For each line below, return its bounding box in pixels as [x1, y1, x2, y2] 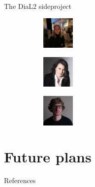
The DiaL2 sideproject [4, 1, 72, 11]
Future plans [4, 146, 92, 166]
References [4, 175, 36, 185]
